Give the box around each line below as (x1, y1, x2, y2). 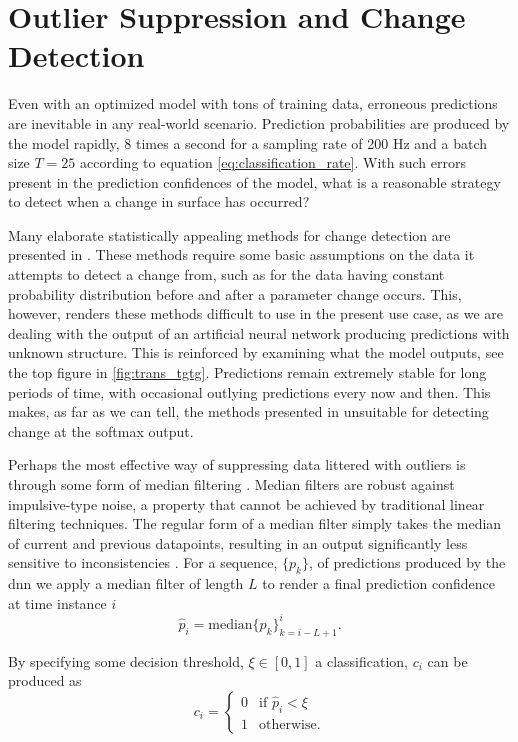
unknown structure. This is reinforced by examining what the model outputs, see (8, 342, 504, 363)
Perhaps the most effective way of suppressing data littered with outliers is (8, 454, 466, 475)
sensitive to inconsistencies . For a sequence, (8, 552, 278, 573)
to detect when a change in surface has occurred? (8, 191, 310, 212)
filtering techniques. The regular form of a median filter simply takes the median (8, 513, 502, 534)
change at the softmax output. (8, 420, 194, 441)
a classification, (315, 650, 408, 671)
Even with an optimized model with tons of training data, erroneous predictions (8, 93, 498, 114)
